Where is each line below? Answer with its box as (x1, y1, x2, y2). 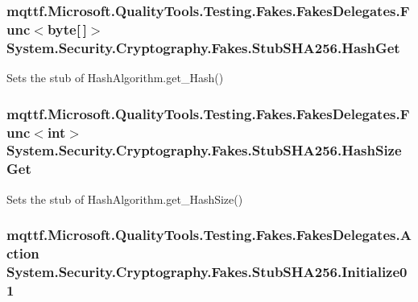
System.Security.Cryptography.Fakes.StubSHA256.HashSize (6, 140, 402, 160)
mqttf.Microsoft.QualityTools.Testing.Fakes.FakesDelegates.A (6, 225, 412, 245)
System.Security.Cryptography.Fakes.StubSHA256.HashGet (6, 37, 400, 57)
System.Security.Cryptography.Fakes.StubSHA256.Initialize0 (6, 262, 408, 281)
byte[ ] (47, 19, 87, 39)
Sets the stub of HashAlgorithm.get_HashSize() (6, 190, 243, 207)
